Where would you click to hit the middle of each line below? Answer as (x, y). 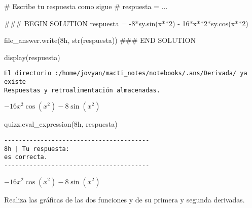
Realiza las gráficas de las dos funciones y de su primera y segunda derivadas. (124, 199)
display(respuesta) (32, 57)
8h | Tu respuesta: (37, 149)
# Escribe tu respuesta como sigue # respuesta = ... (86, 6)
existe (15, 82)
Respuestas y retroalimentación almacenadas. (82, 90)
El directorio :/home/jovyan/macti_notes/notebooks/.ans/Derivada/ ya (126, 73)
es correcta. (26, 157)
